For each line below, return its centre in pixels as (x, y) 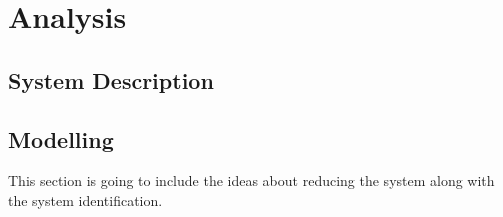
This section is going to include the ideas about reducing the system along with (251, 180)
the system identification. (85, 199)
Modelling (61, 138)
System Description (111, 79)
